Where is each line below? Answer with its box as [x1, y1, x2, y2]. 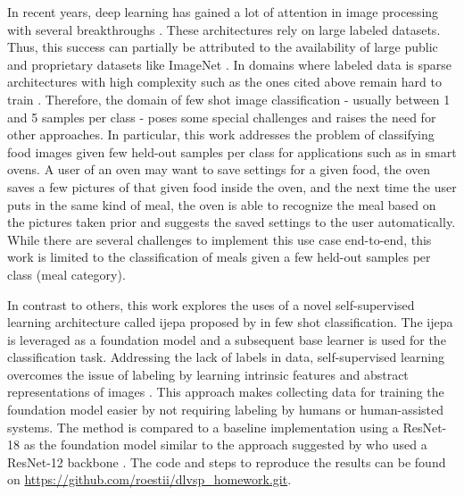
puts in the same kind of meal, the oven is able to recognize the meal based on [7, 195, 436, 214]
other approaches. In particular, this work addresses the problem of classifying [7, 125, 435, 144]
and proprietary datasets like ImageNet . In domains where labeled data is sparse [7, 55, 452, 73]
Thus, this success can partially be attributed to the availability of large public [7, 38, 438, 56]
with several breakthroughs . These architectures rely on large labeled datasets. [7, 20, 441, 38]
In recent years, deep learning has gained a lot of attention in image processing [7, 3, 439, 21]
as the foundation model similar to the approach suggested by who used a [23, 435, 427, 454]
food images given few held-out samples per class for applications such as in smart [7, 142, 457, 161]
